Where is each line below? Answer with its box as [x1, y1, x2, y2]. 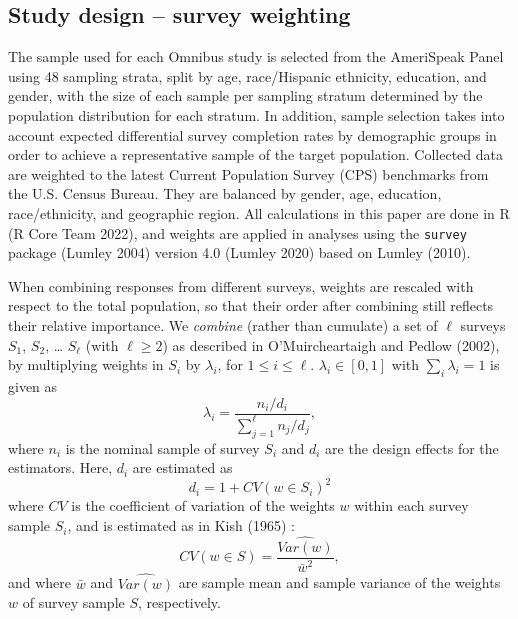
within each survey [354, 495, 469, 516]
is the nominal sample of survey [65, 437, 260, 458]
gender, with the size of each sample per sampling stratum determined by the [8, 85, 483, 106]
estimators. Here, [8, 457, 113, 478]
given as [8, 375, 58, 396]
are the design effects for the [325, 437, 499, 458]
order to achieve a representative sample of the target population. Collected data [8, 144, 503, 165]
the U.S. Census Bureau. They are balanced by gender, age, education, [8, 183, 442, 204]
